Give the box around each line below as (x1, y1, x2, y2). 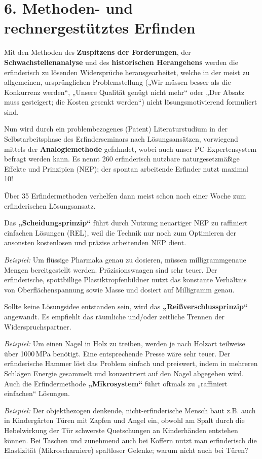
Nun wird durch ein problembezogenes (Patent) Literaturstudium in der (4, 123, 228, 134)
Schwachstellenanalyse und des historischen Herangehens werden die (4, 56, 238, 67)
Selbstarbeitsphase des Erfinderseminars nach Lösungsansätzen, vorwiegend (4, 134, 238, 144)
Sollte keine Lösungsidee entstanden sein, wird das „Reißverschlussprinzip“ (4, 301, 248, 312)
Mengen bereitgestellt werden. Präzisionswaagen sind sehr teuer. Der (4, 264, 217, 275)
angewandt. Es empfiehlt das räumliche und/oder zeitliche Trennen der (4, 311, 224, 321)
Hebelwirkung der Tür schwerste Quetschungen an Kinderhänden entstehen (4, 424, 238, 435)
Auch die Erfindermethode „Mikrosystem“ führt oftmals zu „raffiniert (4, 378, 228, 388)
